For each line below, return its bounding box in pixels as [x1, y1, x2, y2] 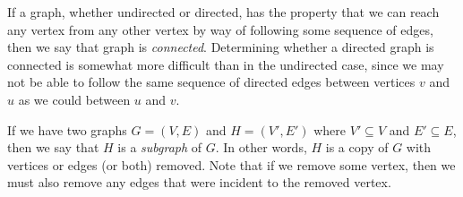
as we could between [18, 90, 131, 108]
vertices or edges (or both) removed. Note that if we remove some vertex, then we [7, 155, 456, 174]
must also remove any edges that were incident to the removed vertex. [7, 173, 391, 192]
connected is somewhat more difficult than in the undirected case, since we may [7, 55, 444, 73]
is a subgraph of [117, 138, 202, 157]
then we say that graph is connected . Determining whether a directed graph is [7, 38, 434, 56]
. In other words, [215, 138, 307, 157]
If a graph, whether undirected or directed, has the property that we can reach [7, 3, 440, 21]
